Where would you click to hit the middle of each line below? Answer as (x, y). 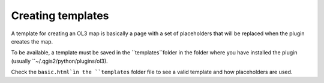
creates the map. (32, 41)
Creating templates (60, 16)
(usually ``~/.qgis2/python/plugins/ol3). (59, 61)
